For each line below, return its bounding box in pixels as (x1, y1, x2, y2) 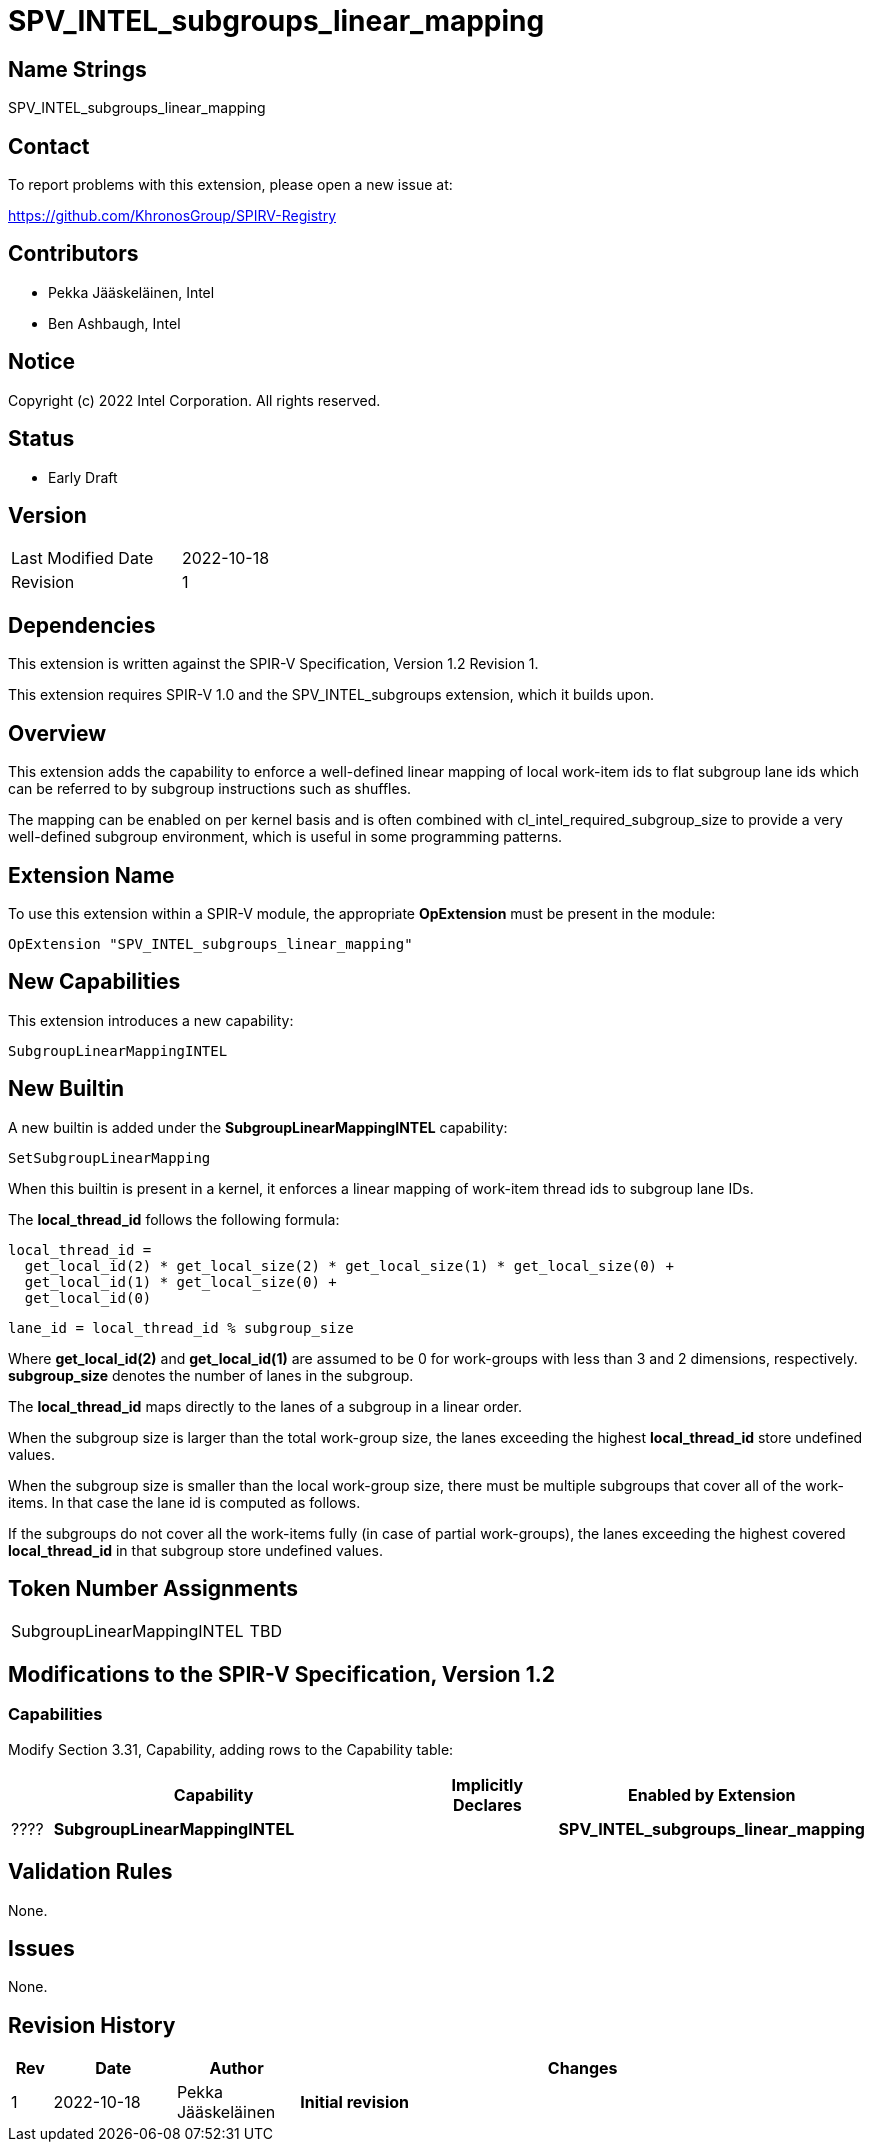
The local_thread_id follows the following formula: (8, 1210, 340, 1228)
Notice (8, 349, 76, 375)
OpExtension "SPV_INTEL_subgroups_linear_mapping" (8, 935, 413, 952)
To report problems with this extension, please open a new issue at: (8, 176, 453, 194)
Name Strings (8, 56, 147, 82)
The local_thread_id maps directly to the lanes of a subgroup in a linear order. (8, 1397, 522, 1415)
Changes (547, 2058, 618, 2079)
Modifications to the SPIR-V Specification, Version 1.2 (8, 1661, 555, 1687)
